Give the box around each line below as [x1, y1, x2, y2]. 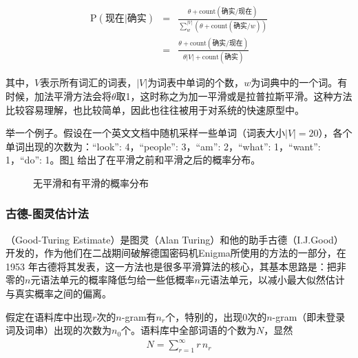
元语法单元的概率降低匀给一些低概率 [30, 272, 195, 287]
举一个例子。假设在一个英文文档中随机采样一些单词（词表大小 [6, 126, 285, 140]
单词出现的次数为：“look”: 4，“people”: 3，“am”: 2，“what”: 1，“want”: [6, 139, 321, 153]
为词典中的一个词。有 [251, 75, 348, 90]
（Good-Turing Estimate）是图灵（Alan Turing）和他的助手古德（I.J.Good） [6, 232, 344, 246]
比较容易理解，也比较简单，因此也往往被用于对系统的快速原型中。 [6, 102, 304, 117]
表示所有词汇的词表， [40, 75, 137, 90]
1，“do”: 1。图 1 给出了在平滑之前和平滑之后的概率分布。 [6, 152, 261, 167]
